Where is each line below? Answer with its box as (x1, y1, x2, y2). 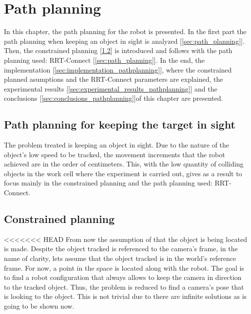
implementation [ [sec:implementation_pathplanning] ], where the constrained (4, 64, 232, 74)
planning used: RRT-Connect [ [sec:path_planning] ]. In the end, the (4, 55, 205, 65)
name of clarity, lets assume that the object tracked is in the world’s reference (4, 253, 236, 263)
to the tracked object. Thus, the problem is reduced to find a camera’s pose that (4, 281, 244, 292)
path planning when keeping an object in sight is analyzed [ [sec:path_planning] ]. (4, 36, 245, 46)
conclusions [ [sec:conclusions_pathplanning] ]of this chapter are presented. (4, 93, 223, 103)
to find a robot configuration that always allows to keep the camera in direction (4, 272, 242, 282)
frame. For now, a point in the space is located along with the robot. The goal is (4, 262, 244, 273)
